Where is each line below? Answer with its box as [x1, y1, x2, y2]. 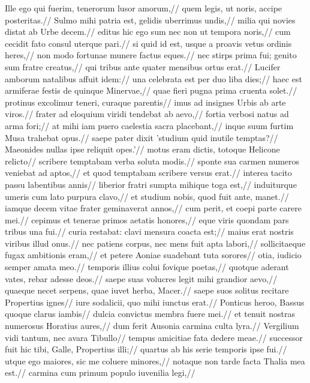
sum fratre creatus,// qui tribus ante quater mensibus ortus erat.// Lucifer [5, 60, 281, 73]
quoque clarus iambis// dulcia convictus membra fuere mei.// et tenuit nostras [5, 307, 295, 320]
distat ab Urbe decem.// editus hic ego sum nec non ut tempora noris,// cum [5, 25, 291, 38]
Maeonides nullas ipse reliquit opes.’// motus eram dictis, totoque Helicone [5, 143, 280, 155]
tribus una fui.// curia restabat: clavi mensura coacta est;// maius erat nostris [5, 225, 294, 238]
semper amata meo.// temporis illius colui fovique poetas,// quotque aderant [5, 261, 289, 273]
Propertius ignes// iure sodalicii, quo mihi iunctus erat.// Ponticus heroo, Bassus [5, 295, 305, 308]
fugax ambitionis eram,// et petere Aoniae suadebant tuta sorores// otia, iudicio [5, 249, 302, 261]
